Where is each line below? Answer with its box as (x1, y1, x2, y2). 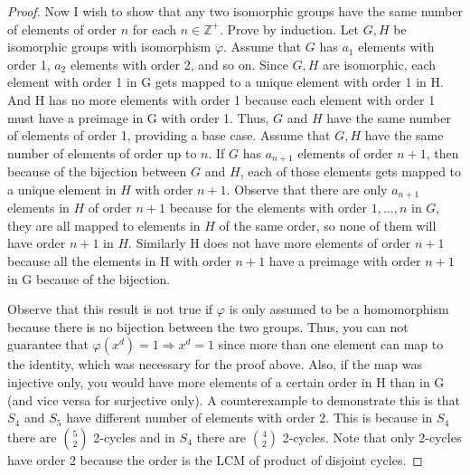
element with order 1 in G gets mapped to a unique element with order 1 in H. (7, 72, 444, 91)
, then (426, 143, 459, 162)
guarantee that (7, 335, 89, 354)
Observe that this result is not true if (7, 299, 213, 318)
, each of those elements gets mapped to (240, 162, 462, 181)
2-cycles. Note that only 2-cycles (282, 427, 462, 446)
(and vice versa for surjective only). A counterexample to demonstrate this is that (7, 390, 461, 409)
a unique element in (7, 179, 117, 198)
